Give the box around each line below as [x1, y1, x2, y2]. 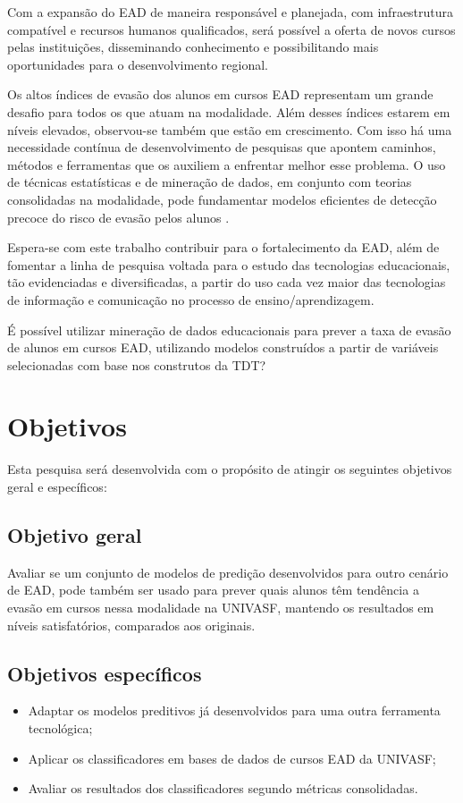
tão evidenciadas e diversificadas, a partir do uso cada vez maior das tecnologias [7, 273, 446, 292]
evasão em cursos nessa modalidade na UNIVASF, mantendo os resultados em [7, 597, 434, 616]
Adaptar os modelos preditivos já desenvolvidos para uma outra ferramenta [28, 701, 441, 720]
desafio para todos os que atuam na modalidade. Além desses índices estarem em [7, 102, 450, 121]
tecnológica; [28, 718, 93, 737]
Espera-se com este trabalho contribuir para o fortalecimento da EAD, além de [7, 238, 440, 257]
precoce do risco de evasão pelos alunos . [7, 207, 230, 226]
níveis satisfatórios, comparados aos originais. [7, 615, 256, 634]
